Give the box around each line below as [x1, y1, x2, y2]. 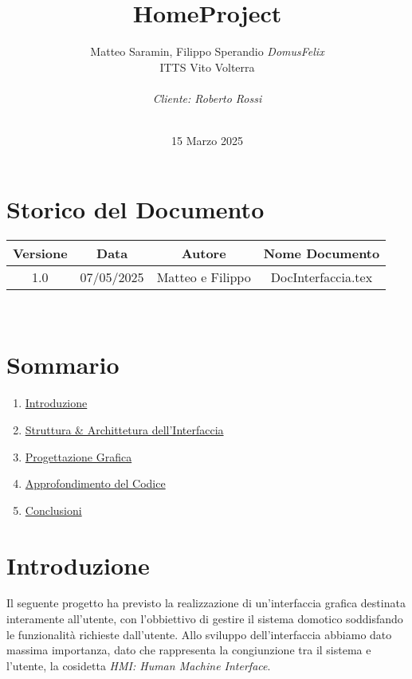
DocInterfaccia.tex [270, 267, 373, 286]
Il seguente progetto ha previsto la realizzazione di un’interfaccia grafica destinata [6, 595, 406, 611]
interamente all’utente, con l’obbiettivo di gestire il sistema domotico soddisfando [6, 610, 403, 627]
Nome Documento [263, 243, 380, 262]
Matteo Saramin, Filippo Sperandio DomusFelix [90, 43, 324, 60]
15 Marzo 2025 [171, 132, 243, 149]
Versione [13, 243, 68, 262]
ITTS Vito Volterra [159, 58, 255, 75]
